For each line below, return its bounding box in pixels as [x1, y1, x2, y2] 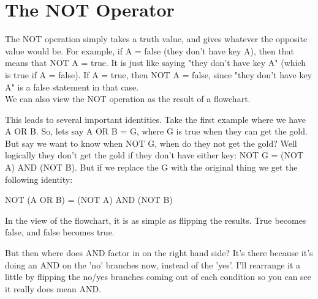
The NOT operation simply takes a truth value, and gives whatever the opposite [5, 32, 308, 45]
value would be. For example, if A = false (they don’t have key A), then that [5, 44, 295, 57]
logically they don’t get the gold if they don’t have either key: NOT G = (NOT [5, 149, 304, 161]
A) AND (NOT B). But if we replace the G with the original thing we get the [5, 161, 298, 174]
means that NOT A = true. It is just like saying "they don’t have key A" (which [5, 56, 306, 69]
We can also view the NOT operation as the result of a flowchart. [5, 92, 251, 105]
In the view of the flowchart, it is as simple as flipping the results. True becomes [5, 213, 306, 226]
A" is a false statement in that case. [5, 80, 139, 93]
